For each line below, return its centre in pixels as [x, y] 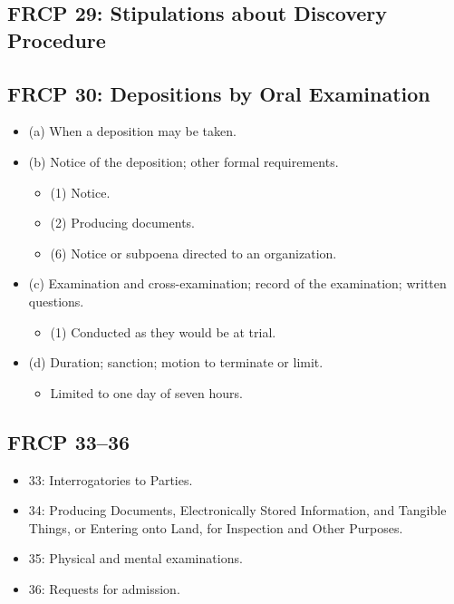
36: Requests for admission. [104, 588]
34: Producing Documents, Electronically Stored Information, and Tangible [237, 510]
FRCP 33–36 [69, 441]
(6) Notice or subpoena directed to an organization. [193, 253]
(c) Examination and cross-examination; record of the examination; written [237, 283]
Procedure [57, 39]
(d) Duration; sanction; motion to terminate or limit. [176, 362]
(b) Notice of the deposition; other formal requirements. [184, 161]
